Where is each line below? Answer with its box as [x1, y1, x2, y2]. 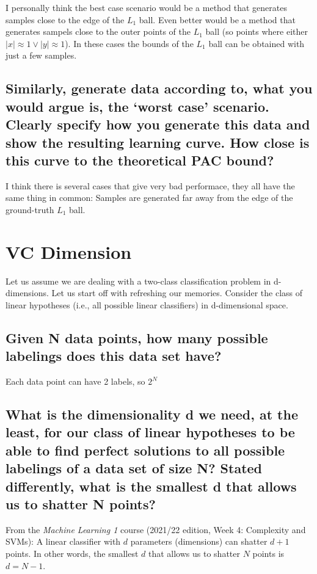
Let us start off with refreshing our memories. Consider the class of [51, 286, 303, 299]
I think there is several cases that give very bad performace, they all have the [5, 179, 295, 192]
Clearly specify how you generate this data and [5, 115, 310, 134]
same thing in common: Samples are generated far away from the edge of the [5, 191, 293, 204]
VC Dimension [5, 239, 132, 264]
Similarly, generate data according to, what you [5, 79, 313, 98]
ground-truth [5, 203, 54, 216]
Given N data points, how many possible [5, 328, 268, 347]
